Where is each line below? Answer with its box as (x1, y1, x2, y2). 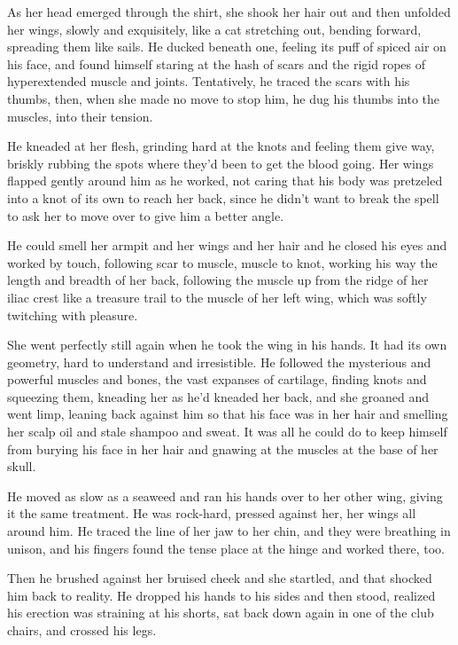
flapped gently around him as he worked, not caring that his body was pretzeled (7, 171, 443, 190)
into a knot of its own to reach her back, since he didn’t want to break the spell (7, 188, 439, 207)
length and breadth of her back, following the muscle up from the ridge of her (7, 271, 429, 289)
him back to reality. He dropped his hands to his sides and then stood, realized (7, 586, 436, 604)
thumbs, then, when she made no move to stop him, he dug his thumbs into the (7, 89, 440, 107)
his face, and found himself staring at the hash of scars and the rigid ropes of (7, 54, 426, 73)
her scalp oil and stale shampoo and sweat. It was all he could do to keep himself (7, 422, 447, 441)
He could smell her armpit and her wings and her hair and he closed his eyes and (7, 236, 447, 255)
